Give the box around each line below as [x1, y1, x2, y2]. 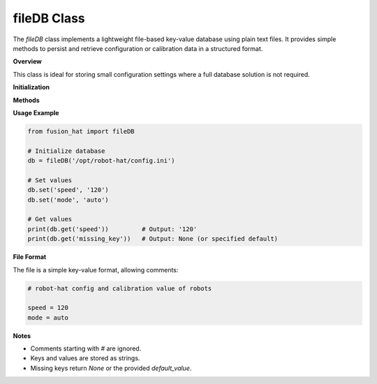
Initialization [13, 83, 50, 91]
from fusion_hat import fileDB [27, 127, 135, 135]
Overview [13, 57, 42, 66]
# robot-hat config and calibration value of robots [27, 284, 212, 293]
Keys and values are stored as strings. [30, 354, 140, 362]
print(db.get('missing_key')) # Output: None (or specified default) [27, 235, 279, 243]
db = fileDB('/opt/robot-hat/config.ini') [27, 157, 175, 165]
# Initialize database [27, 147, 105, 155]
